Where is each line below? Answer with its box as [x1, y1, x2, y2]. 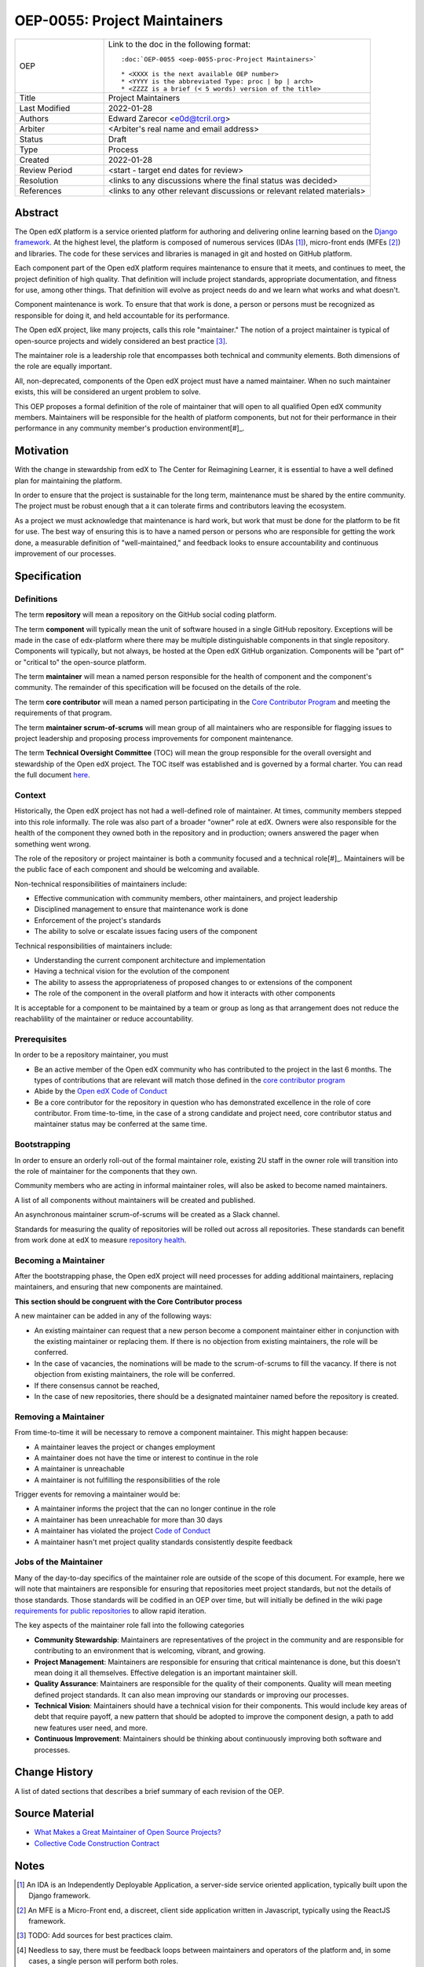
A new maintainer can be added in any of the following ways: [14, 1311, 212, 1321]
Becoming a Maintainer [14, 1255, 105, 1266]
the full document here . [14, 770, 90, 780]
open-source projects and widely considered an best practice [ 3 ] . [14, 336, 228, 345]
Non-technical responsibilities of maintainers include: [14, 879, 188, 888]
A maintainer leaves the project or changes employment [34, 1442, 216, 1452]
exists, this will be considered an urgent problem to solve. [14, 387, 201, 397]
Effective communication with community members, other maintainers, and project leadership [34, 894, 338, 903]
